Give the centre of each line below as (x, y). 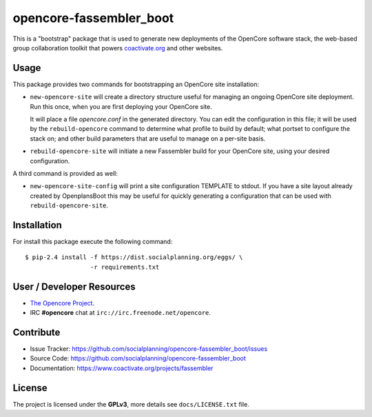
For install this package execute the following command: (93, 242)
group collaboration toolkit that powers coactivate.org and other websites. (118, 48)
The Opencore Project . (62, 303)
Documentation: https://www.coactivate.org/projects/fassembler (122, 368)
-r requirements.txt (125, 267)
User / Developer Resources (74, 286)
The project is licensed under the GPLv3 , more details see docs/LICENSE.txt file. (131, 404)
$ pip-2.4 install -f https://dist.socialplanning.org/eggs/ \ (134, 257)
